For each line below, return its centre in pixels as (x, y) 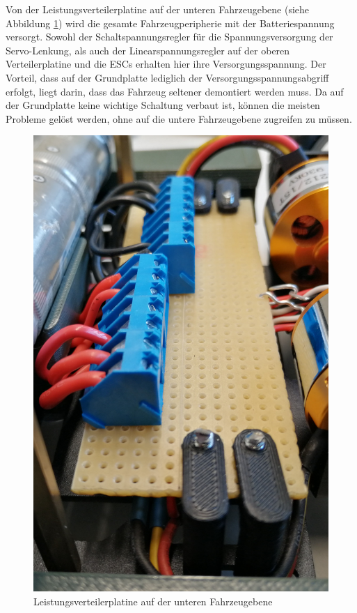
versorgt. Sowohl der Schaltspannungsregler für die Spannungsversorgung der (169, 37)
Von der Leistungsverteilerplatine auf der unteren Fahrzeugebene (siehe (158, 9)
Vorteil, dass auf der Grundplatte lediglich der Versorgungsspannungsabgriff (167, 77)
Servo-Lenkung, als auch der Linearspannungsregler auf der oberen (148, 50)
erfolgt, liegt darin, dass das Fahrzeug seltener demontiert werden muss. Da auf (175, 91)
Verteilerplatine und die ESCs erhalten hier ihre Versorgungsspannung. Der (166, 64)
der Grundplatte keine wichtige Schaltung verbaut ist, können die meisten (163, 105)
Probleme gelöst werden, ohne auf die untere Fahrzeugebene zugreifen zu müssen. (179, 118)
